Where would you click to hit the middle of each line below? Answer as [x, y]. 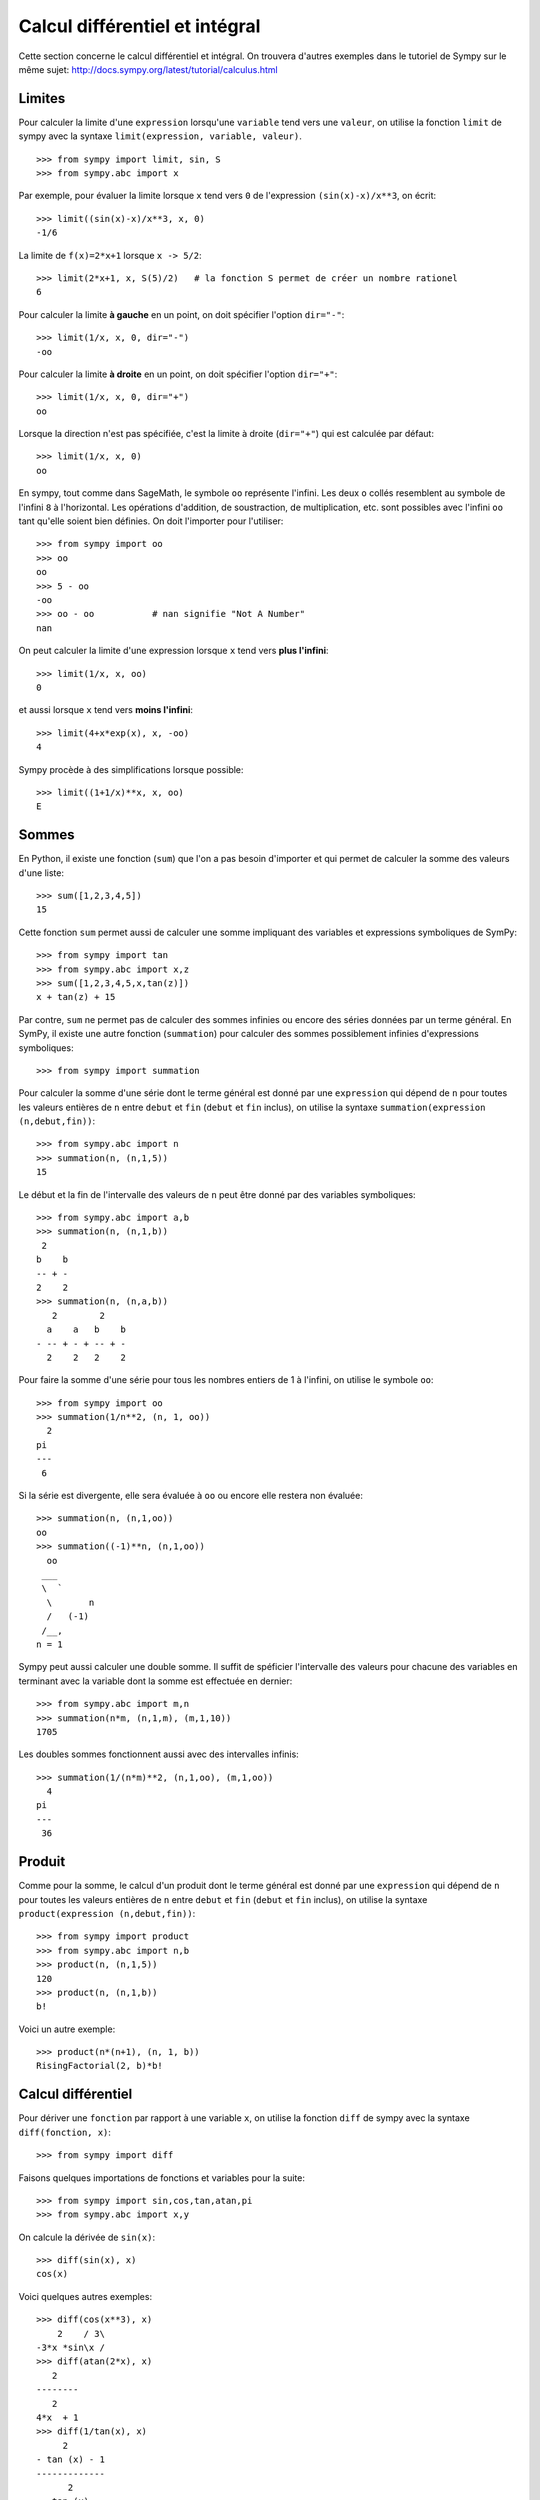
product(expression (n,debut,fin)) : [107, 1913]
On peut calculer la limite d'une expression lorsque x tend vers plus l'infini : [173, 651]
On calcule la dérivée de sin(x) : [86, 2237]
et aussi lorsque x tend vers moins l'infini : [106, 710]
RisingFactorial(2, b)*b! [100, 2066]
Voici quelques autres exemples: [85, 2296]
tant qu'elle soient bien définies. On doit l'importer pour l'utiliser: [151, 521]
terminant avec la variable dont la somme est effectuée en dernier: [155, 1681]
